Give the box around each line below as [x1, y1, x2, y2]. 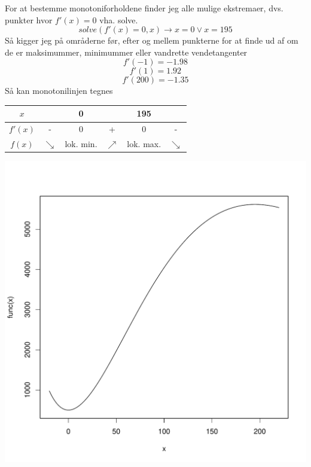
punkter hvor [5, 13, 53, 26]
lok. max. [127, 138, 161, 150]
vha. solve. [99, 13, 138, 26]
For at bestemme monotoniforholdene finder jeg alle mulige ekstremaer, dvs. [5, 2, 283, 14]
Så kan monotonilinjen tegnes [5, 84, 113, 97]
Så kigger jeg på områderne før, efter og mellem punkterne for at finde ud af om [5, 34, 298, 47]
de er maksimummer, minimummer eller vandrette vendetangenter [5, 45, 248, 58]
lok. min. [65, 138, 97, 150]
